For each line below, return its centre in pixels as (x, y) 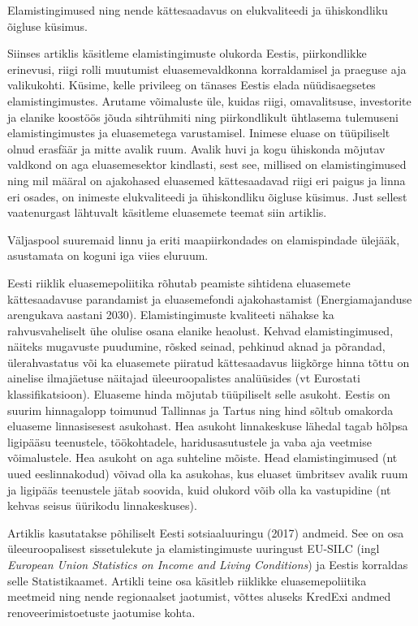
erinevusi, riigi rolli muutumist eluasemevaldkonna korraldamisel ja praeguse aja (207, 69)
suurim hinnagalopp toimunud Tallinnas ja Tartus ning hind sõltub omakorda (200, 410)
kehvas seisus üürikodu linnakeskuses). (102, 505)
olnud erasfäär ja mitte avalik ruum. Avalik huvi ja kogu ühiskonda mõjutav (196, 148)
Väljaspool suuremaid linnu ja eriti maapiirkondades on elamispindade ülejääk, (204, 239)
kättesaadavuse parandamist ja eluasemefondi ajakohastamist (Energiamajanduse (210, 298)
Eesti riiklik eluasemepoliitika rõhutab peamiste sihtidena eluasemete (179, 282)
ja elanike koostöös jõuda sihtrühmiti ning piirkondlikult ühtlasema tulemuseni (203, 117)
